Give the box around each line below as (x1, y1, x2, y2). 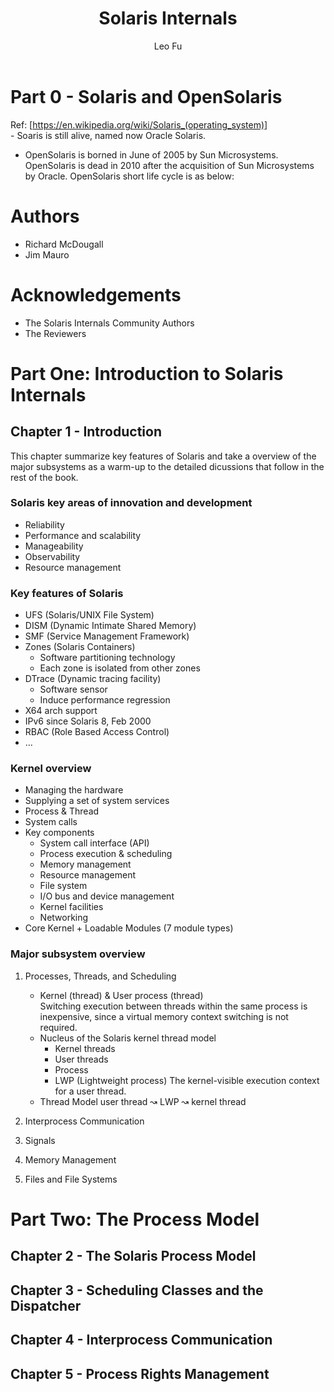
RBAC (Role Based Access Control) (24, 726, 170, 738)
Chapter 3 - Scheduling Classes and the (10, 1282, 264, 1299)
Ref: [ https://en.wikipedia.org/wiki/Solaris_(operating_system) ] (10, 118, 268, 131)
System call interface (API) (39, 837, 150, 849)
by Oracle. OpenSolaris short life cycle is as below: (24, 170, 235, 182)
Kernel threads (54, 1042, 116, 1054)
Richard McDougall (24, 238, 104, 250)
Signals (24, 1134, 56, 1146)
